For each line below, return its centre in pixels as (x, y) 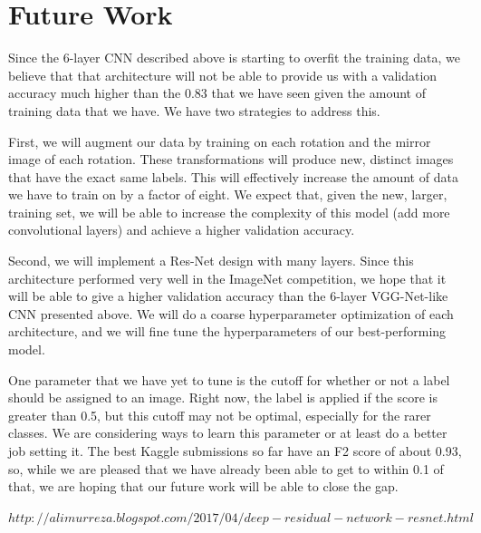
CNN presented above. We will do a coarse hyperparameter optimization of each (231, 313)
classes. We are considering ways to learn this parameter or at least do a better (228, 433)
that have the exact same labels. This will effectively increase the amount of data (233, 176)
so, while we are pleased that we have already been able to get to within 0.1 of (226, 468)
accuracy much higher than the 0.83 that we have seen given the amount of (217, 93)
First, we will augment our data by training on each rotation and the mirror (220, 141)
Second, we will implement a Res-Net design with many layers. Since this (211, 261)
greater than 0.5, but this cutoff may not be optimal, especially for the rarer (220, 415)
